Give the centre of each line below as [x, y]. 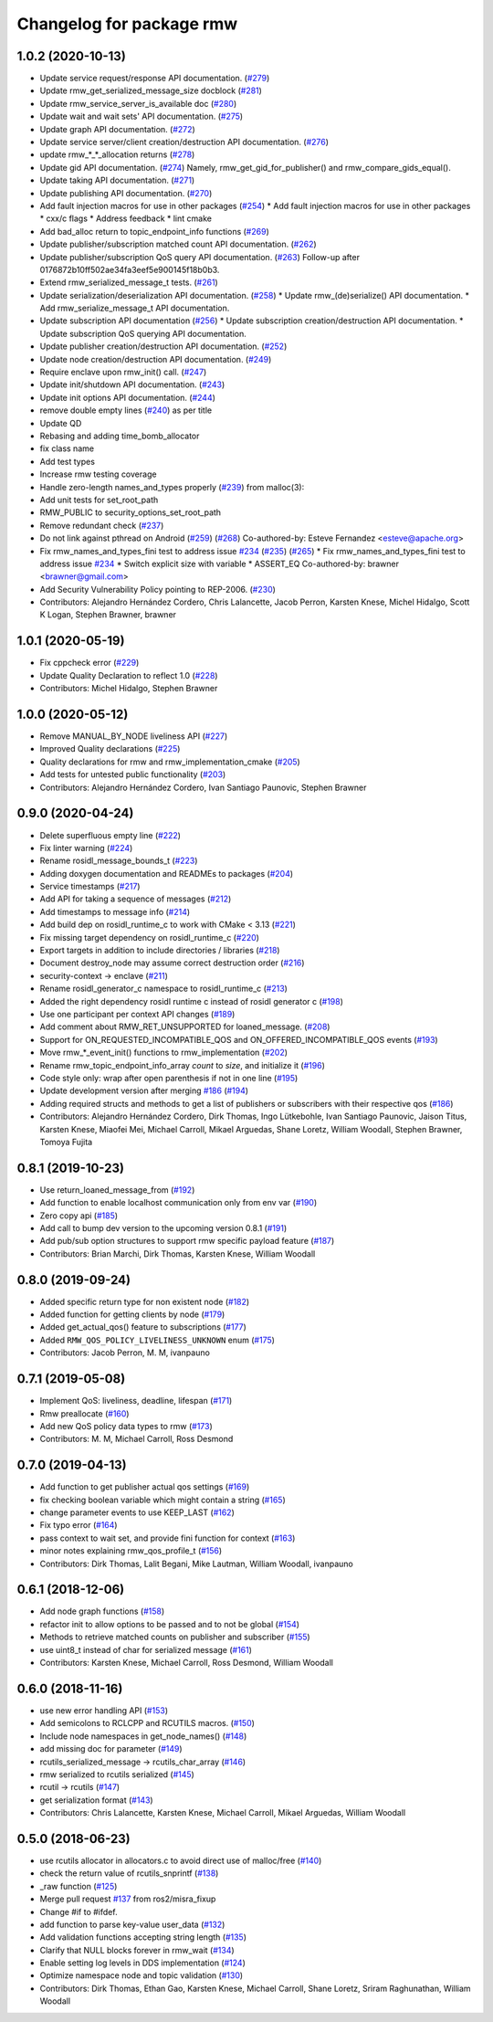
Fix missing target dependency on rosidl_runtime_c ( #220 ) [150, 937]
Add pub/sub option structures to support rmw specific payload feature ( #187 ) [187, 1241]
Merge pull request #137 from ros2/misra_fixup [128, 1899]
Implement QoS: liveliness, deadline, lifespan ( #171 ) [136, 1401]
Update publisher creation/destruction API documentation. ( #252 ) [163, 346]
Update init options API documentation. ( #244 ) [128, 397]
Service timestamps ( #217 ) [90, 887]
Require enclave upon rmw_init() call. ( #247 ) [123, 372]
